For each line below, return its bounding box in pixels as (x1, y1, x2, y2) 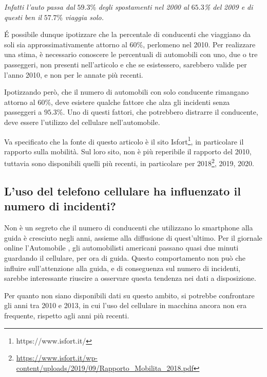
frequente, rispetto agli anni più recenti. (4, 310, 129, 320)
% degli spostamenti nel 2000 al (90, 2, 189, 12)
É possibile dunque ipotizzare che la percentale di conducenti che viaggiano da (4, 29, 251, 40)
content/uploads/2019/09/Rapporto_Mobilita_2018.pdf (16, 362, 194, 373)
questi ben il (4, 11, 42, 22)
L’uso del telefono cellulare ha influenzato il (4, 183, 241, 199)
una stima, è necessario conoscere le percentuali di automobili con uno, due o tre (4, 49, 258, 60)
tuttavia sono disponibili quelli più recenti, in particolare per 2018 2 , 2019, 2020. (4, 156, 254, 169)
